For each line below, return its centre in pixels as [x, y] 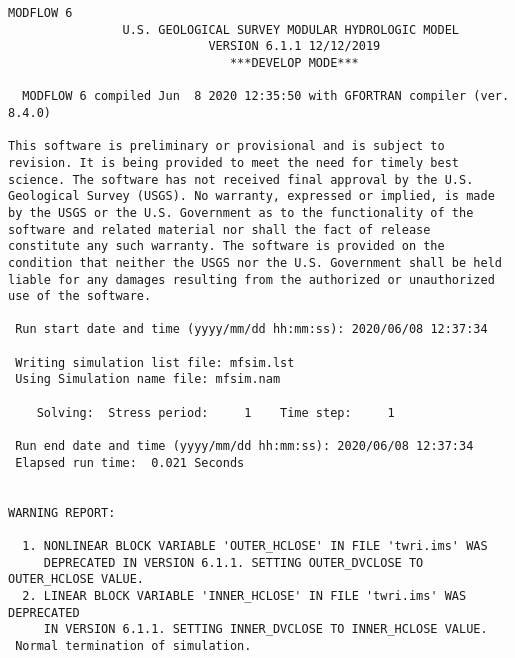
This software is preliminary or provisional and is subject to [226, 146]
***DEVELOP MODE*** [294, 62]
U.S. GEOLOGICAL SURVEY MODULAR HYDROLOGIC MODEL [291, 29]
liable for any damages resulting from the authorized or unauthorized [251, 279]
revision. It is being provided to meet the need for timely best [234, 162]
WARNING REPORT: [62, 512]
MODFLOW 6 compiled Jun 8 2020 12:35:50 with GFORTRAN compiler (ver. [266, 96]
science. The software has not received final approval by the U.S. [241, 179]
